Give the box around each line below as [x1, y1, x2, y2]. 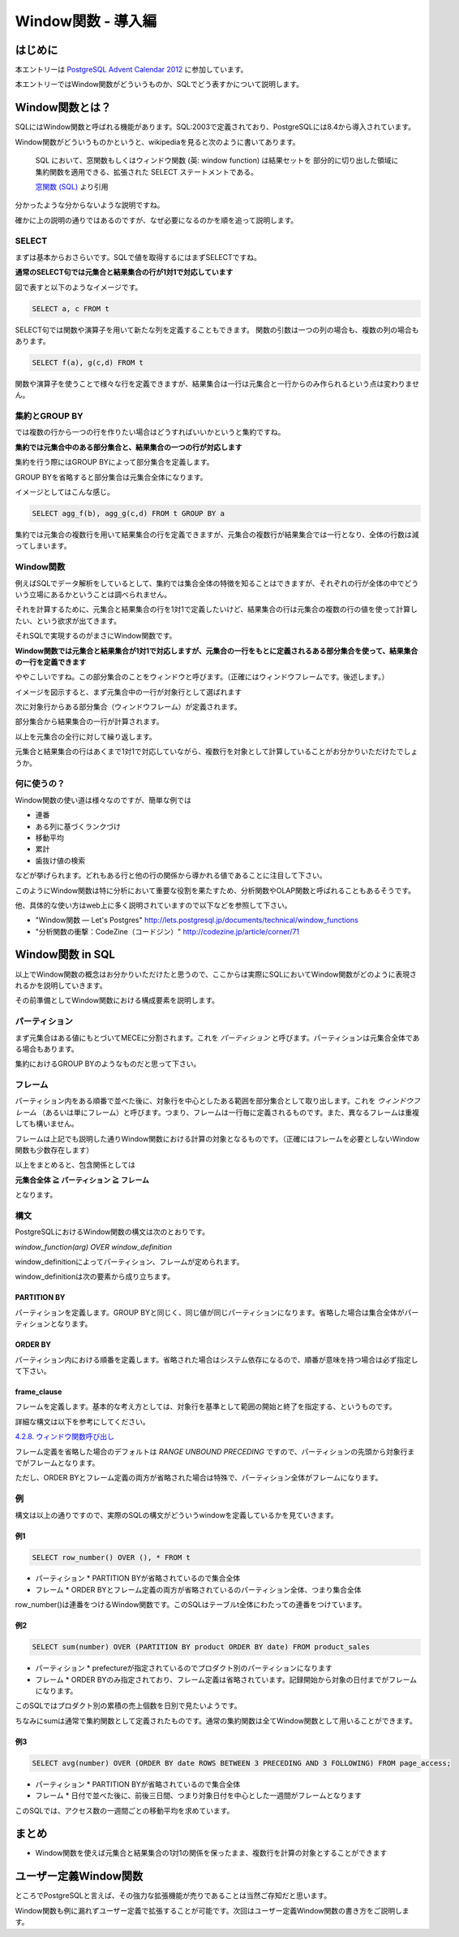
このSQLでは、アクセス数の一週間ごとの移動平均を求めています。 [15, 1805, 234, 1815]
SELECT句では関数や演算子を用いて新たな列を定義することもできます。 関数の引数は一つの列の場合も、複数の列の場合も [15, 325, 419, 335]
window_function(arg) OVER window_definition [15, 1241, 172, 1251]
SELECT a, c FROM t [32, 304, 109, 313]
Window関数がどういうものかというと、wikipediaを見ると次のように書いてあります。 [15, 136, 300, 146]
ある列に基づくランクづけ [35, 821, 121, 831]
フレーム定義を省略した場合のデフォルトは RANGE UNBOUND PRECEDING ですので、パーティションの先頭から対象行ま [15, 1446, 415, 1456]
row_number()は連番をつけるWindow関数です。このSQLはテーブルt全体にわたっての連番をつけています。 [15, 1600, 367, 1610]
